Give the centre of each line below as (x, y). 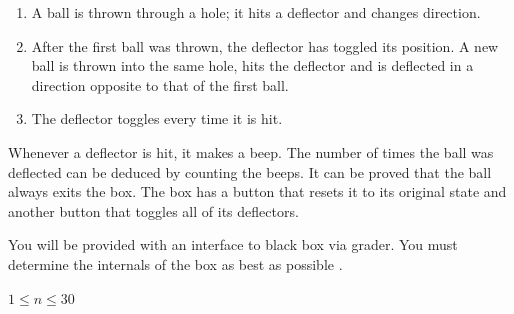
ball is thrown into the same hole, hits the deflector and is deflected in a (252, 65)
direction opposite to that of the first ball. (160, 84)
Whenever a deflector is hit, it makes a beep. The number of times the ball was (251, 151)
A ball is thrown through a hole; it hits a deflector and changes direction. (256, 12)
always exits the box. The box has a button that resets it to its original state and (257, 191)
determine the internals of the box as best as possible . (175, 263)
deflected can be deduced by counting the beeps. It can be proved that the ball (250, 171)
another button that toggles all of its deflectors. (153, 210)
